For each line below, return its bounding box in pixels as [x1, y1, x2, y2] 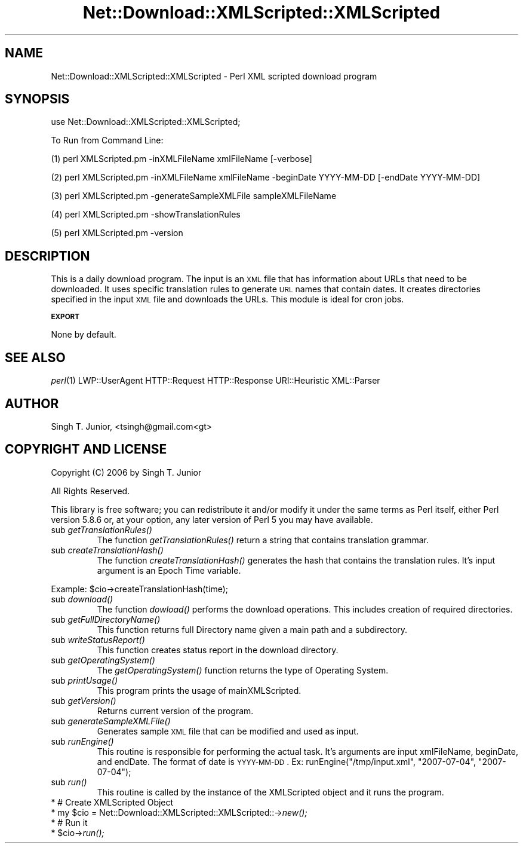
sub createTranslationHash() [51, 544, 164, 555]
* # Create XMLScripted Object [51, 797, 174, 807]
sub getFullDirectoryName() [51, 614, 161, 624]
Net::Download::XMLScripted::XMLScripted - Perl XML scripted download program [51, 71, 377, 81]
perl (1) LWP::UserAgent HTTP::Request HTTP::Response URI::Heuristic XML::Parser [51, 375, 380, 386]
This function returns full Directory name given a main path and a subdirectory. [97, 624, 408, 635]
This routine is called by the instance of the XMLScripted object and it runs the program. [97, 786, 444, 797]
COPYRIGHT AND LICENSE [5, 442, 167, 457]
